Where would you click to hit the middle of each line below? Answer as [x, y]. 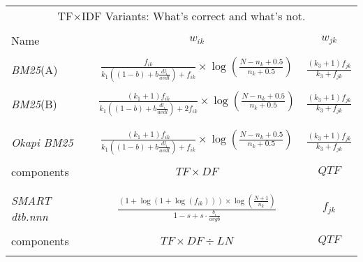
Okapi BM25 [42, 142]
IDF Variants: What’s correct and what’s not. [194, 16]
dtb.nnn [30, 216]
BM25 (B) [34, 103]
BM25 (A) [35, 69]
